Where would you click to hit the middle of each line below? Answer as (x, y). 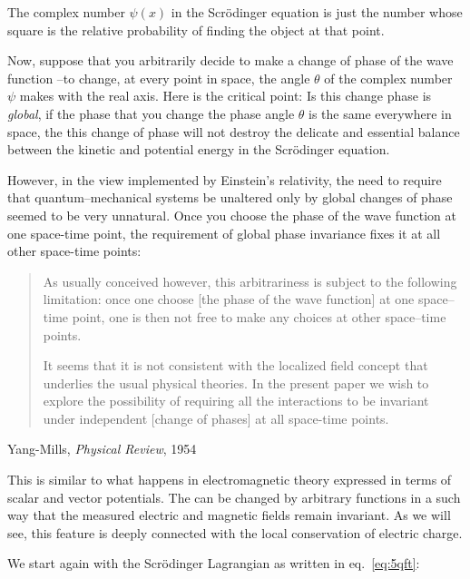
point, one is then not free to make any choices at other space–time (259, 316)
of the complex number (388, 78)
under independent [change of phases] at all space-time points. (216, 418)
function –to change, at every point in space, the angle (159, 78)
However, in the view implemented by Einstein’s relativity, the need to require (225, 179)
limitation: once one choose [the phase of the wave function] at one (229, 299)
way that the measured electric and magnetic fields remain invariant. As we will (229, 515)
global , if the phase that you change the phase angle (151, 113)
